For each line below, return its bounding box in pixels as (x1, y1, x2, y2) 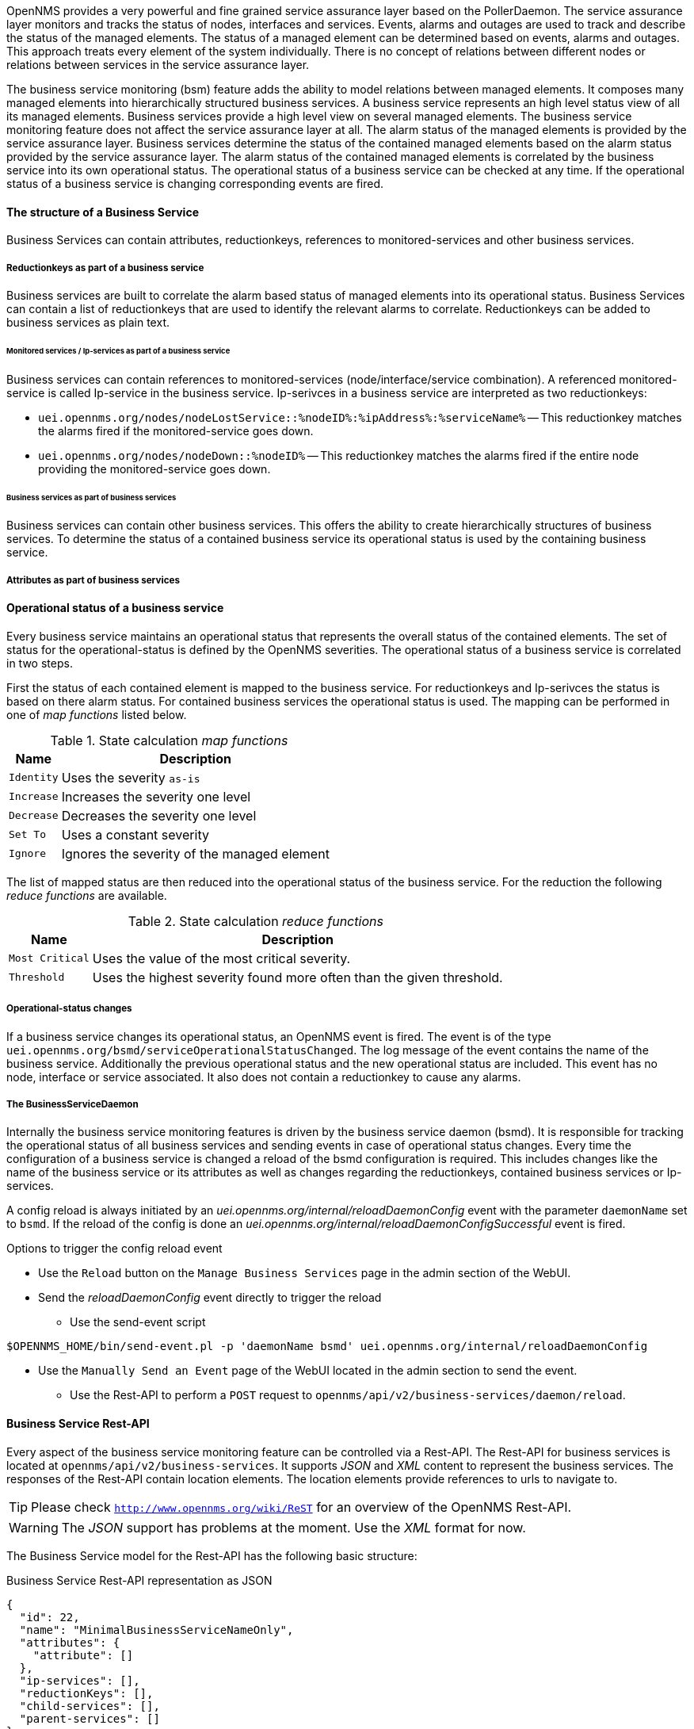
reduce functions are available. (6, 888, 167, 902)
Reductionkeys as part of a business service (6, 262, 204, 274)
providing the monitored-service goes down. (38, 461, 271, 476)
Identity (9, 771, 59, 784)
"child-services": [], (19, 1699, 160, 1712)
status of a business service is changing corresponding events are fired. (6, 177, 384, 190)
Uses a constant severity (61, 826, 209, 843)
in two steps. (6, 656, 73, 670)
